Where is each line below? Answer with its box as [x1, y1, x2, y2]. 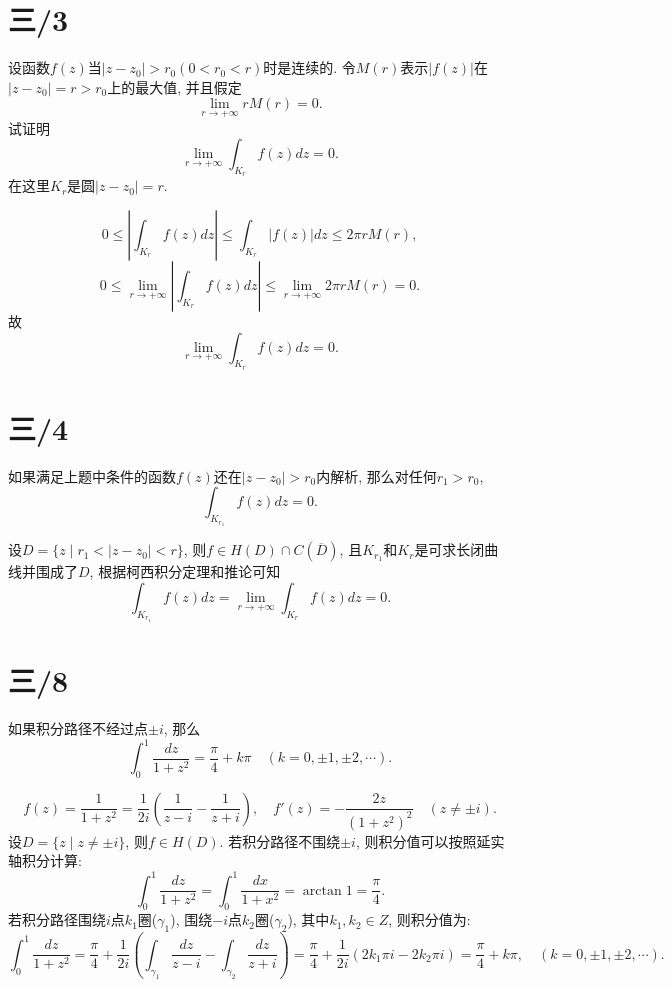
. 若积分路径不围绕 [219, 830, 341, 851]
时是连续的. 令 [263, 57, 356, 78]
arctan [302, 883, 342, 898]
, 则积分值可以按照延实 [355, 830, 505, 851]
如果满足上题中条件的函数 [8, 465, 176, 486]
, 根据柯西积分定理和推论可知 [89, 561, 281, 582]
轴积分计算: [8, 850, 82, 871]
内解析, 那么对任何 [316, 465, 437, 486]
